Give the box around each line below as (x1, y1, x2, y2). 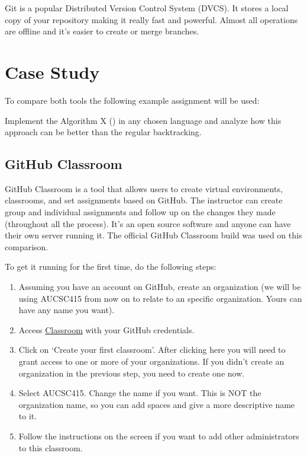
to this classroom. (18, 441, 83, 454)
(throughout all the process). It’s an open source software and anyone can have (5, 217, 291, 229)
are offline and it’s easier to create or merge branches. (5, 25, 199, 37)
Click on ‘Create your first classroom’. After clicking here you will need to (18, 343, 286, 356)
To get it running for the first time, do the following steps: (5, 260, 216, 273)
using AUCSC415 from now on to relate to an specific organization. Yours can (18, 292, 302, 304)
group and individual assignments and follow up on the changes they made (5, 206, 276, 218)
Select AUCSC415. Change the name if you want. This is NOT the (18, 387, 261, 399)
